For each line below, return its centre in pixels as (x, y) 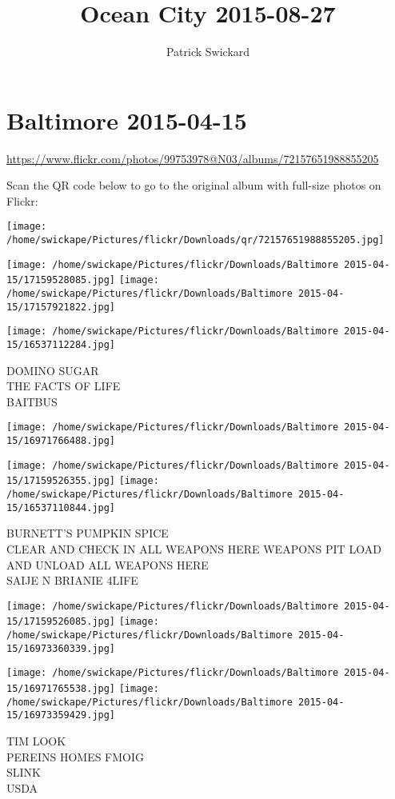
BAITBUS (32, 401)
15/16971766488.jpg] (61, 441)
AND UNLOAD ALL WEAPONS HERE (108, 564)
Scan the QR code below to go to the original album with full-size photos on (194, 185)
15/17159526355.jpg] (61, 481)
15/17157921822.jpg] (61, 307)
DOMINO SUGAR (53, 370)
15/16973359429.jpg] (61, 715)
